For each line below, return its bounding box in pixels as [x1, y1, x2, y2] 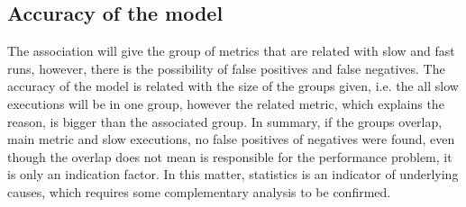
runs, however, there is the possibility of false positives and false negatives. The [7, 58, 445, 77]
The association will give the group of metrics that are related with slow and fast [7, 41, 455, 60]
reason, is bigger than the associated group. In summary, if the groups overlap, [7, 112, 443, 130]
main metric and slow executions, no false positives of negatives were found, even [7, 130, 455, 148]
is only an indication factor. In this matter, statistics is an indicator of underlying [7, 165, 459, 184]
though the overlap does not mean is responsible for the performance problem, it [7, 147, 452, 166]
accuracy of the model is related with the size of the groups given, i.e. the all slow [7, 76, 459, 95]
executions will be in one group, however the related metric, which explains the [7, 94, 444, 112]
